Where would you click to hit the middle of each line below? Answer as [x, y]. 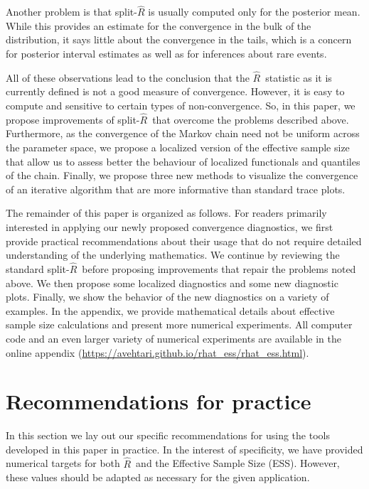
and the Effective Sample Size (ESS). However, [238, 463]
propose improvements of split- [73, 119]
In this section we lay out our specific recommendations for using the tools [168, 435]
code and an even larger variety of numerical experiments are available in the [174, 338]
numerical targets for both [63, 463]
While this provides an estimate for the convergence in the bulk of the [159, 25]
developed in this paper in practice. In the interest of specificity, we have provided [184, 449]
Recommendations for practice [159, 401]
